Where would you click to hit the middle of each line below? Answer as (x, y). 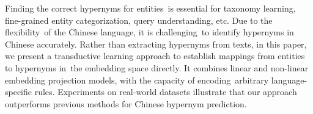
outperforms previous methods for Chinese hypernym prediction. (126, 103)
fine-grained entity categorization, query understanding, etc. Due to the (139, 20)
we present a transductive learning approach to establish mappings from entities (155, 56)
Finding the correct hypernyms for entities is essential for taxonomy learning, (150, 8)
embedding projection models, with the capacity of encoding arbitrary (137, 80)
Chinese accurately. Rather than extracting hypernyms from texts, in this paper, (156, 44)
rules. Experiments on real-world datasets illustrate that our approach (166, 92)
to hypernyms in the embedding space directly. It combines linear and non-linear (157, 67)
